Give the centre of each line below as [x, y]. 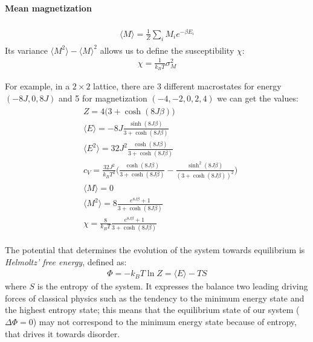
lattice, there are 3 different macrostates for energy [187, 86]
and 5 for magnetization [103, 98]
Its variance [26, 50]
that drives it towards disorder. [63, 333]
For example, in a [37, 86]
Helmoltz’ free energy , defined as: [66, 261]
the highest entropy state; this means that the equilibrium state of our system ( [152, 310]
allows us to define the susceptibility [167, 50]
